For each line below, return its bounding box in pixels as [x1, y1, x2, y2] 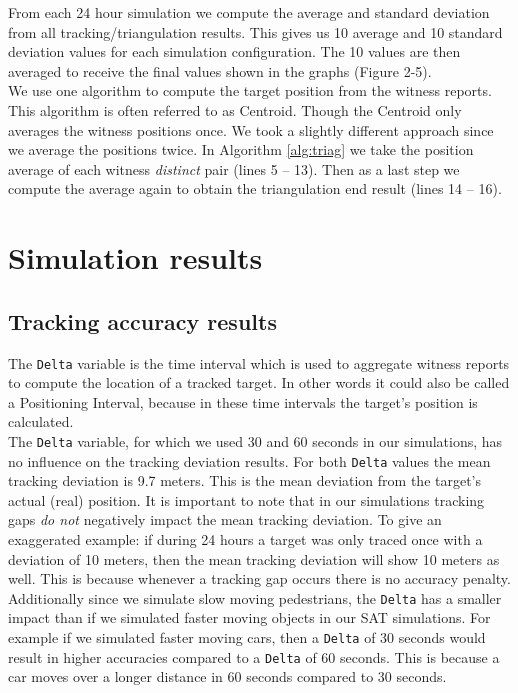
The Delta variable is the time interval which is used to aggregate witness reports [8, 352, 510, 373]
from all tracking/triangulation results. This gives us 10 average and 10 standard [8, 21, 503, 42]
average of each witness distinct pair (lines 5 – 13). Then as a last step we [8, 158, 460, 179]
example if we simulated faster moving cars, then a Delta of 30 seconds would [8, 627, 486, 648]
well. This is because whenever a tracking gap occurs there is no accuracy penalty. [8, 568, 511, 589]
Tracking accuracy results [8, 305, 277, 336]
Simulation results [8, 237, 263, 278]
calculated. [8, 411, 74, 432]
